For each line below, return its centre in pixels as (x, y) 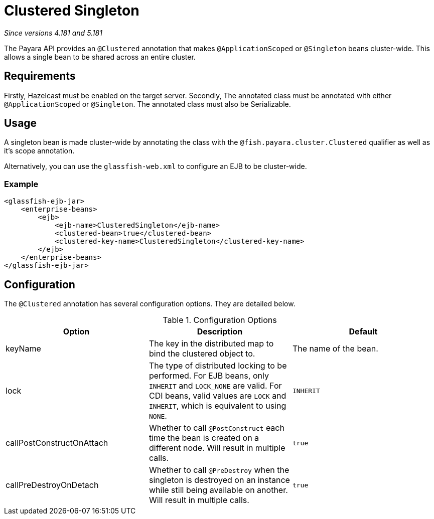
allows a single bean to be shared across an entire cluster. (100, 57)
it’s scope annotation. (39, 151)
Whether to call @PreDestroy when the (219, 470)
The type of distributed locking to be (218, 366)
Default (363, 332)
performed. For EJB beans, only (209, 376)
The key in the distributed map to (211, 344)
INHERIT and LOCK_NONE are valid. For (215, 386)
